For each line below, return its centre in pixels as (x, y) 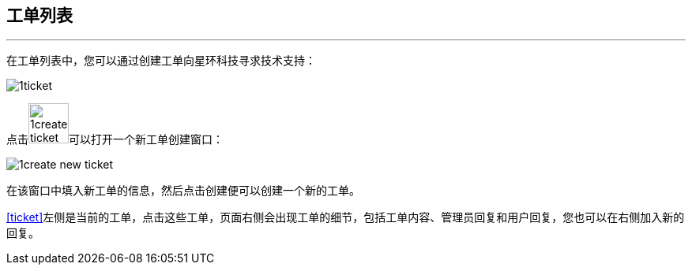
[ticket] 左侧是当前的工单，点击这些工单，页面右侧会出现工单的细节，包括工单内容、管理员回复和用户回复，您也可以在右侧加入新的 (346, 217)
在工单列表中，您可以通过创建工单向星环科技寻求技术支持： (161, 61)
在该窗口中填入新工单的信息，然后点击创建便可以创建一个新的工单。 (183, 191)
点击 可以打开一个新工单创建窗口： (115, 139)
